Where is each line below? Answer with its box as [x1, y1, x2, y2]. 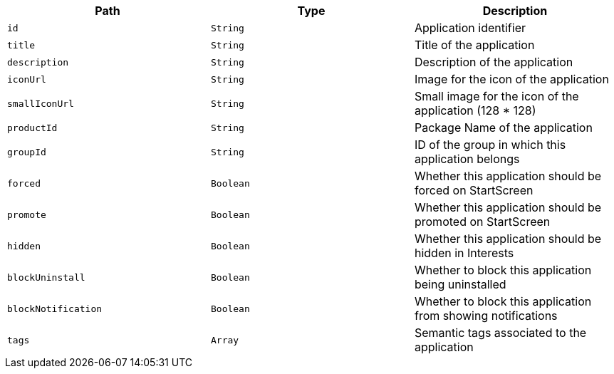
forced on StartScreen [414, 183, 534, 197]
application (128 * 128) [414, 103, 536, 118]
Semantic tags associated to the [414, 326, 587, 340]
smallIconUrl [7, 98, 74, 109]
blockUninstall [7, 271, 85, 283]
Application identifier [414, 21, 526, 35]
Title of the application [414, 38, 535, 52]
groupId [7, 146, 46, 157]
